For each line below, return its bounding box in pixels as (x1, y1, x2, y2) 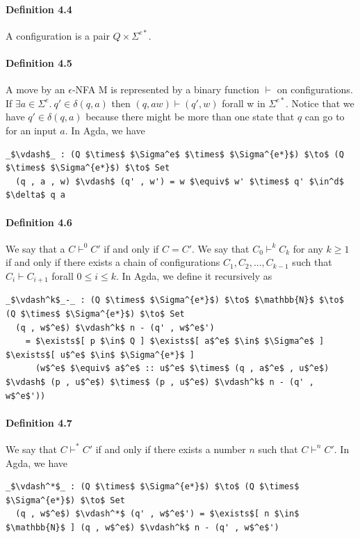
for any (293, 241, 323, 255)
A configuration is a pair (6, 28, 110, 42)
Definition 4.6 (6, 214, 72, 229)
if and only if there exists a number (95, 441, 246, 456)
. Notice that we (285, 95, 354, 110)
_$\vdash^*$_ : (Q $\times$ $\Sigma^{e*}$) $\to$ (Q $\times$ (6, 482, 300, 492)
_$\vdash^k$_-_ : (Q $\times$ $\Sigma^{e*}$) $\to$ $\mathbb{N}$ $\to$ (6, 295, 344, 306)
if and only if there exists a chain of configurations (6, 255, 220, 269)
